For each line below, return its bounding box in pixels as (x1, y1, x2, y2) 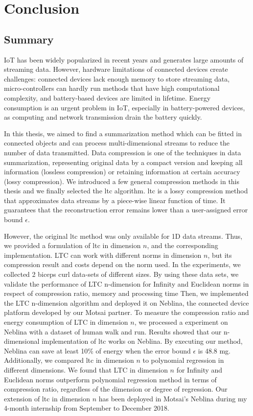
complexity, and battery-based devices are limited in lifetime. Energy (4, 92, 211, 103)
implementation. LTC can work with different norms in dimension (4, 250, 202, 260)
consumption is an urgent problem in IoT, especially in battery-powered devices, (4, 102, 245, 112)
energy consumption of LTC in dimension (4, 317, 128, 327)
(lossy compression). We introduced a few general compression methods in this (4, 176, 240, 186)
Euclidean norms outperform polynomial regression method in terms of (4, 374, 217, 384)
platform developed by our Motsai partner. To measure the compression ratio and (4, 307, 249, 317)
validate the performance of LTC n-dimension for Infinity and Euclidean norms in (4, 278, 249, 289)
